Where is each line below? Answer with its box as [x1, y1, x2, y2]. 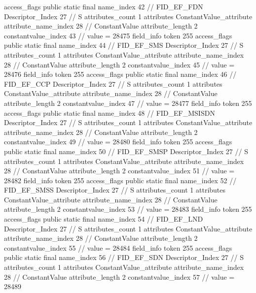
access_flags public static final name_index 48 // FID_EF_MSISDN [4, 107, 215, 118]
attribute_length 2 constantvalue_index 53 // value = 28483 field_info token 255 [4, 204, 252, 214]
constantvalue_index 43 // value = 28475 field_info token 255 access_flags [4, 30, 232, 40]
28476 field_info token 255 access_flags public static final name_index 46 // [4, 69, 237, 79]
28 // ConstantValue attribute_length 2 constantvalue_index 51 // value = [4, 165, 235, 176]
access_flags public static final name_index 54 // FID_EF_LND [4, 214, 203, 224]
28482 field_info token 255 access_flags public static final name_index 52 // [4, 175, 237, 185]
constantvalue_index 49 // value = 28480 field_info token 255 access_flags [4, 136, 232, 147]
